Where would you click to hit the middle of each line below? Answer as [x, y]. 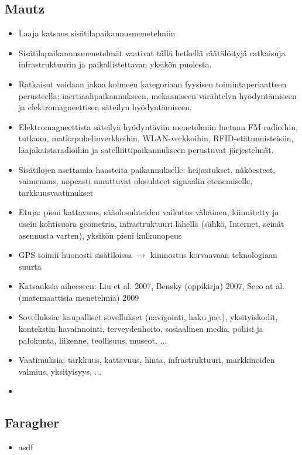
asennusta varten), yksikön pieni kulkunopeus [100, 235]
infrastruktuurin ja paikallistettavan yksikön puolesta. [115, 64]
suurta [30, 266]
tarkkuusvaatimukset [56, 192]
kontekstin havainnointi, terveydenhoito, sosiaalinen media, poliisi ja [141, 329]
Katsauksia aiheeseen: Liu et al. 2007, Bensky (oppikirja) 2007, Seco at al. [151, 286]
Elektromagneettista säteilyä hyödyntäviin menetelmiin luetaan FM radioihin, [158, 126]
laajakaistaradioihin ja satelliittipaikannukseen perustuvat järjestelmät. [146, 149]
